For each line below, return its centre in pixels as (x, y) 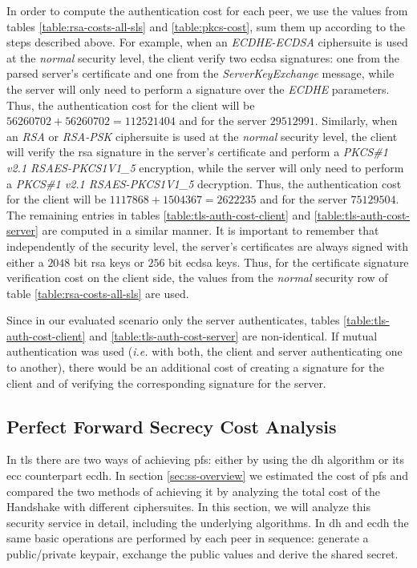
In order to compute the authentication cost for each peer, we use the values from (207, 10)
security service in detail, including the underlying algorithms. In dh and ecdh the (208, 522)
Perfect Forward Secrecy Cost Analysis (172, 426)
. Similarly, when (356, 121)
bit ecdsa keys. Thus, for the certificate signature (289, 262)
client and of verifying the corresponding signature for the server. (166, 383)
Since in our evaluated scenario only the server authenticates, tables (173, 320)
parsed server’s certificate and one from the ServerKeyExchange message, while (200, 73)
